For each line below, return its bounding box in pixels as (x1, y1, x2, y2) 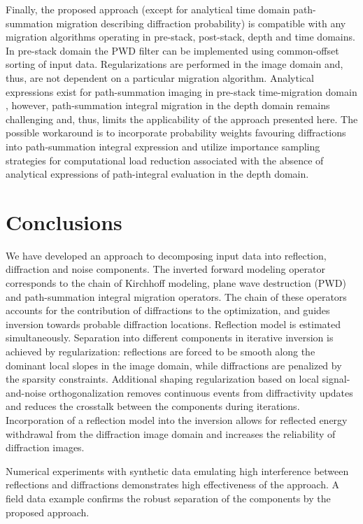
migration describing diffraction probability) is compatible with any (56, 15, 346, 30)
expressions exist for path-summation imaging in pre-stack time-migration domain (6, 84, 357, 99)
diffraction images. (6, 440, 85, 455)
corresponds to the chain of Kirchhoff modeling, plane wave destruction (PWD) (6, 276, 346, 290)
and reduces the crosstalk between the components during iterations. (6, 399, 300, 413)
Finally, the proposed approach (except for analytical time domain (6, 2, 290, 16)
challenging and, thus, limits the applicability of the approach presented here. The (6, 111, 358, 126)
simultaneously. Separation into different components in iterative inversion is (6, 330, 334, 345)
